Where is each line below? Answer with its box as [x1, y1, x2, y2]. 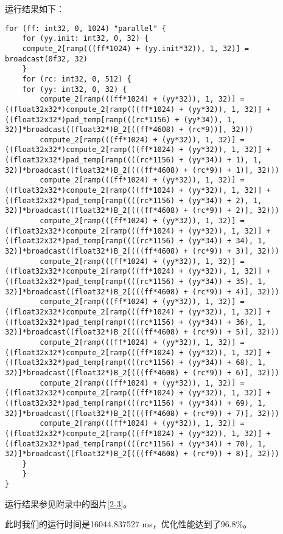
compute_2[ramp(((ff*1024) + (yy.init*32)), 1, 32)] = [22, 44, 249, 53]
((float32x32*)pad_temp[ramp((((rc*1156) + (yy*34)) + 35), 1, [5, 277, 267, 286]
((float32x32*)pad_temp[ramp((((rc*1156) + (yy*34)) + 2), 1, [5, 196, 262, 205]
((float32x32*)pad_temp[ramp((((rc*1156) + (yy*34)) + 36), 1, [5, 317, 267, 327]
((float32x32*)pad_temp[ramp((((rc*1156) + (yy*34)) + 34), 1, [5, 237, 267, 246]
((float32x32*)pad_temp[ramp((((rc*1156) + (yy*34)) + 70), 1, [5, 439, 267, 448]
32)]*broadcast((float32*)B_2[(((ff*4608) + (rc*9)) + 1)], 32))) [5, 165, 280, 175]
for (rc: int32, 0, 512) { [22, 74, 131, 83]
